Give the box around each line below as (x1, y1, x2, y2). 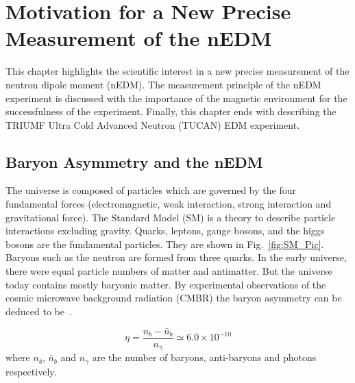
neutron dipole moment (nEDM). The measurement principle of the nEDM (5, 77, 321, 91)
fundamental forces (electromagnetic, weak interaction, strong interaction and (5, 197, 332, 211)
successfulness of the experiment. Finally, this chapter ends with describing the (5, 104, 336, 119)
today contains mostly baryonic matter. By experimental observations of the (5, 277, 326, 291)
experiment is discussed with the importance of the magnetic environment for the (5, 90, 347, 105)
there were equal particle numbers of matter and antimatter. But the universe (5, 264, 332, 278)
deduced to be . (5, 304, 72, 318)
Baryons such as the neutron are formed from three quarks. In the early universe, (5, 250, 347, 264)
